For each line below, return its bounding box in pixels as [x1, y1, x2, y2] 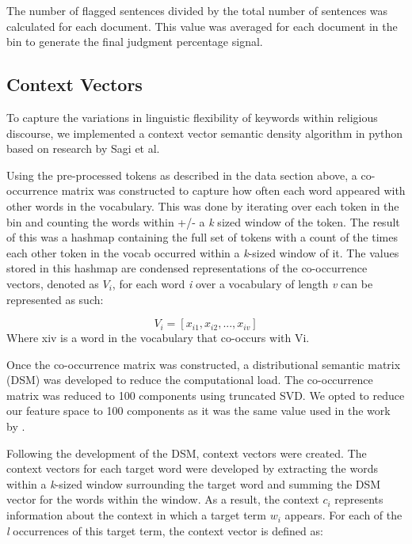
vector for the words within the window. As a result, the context [6, 491, 319, 508]
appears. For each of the [284, 507, 402, 523]
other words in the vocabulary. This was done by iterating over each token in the [6, 197, 399, 214]
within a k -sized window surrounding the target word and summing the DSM [6, 475, 381, 492]
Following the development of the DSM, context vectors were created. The [6, 444, 367, 461]
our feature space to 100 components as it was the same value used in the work [6, 402, 391, 419]
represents [334, 491, 383, 508]
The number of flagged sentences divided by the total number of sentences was [6, 2, 388, 18]
